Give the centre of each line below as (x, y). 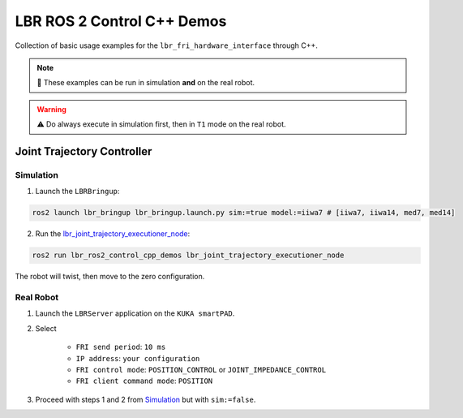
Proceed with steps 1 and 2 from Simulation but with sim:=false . (146, 399)
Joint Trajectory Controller (84, 151)
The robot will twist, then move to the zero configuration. (110, 277)
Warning (51, 109)
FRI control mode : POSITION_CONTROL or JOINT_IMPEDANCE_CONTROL (201, 369)
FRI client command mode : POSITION (144, 381)
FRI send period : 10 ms (121, 347)
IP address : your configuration (138, 358)
